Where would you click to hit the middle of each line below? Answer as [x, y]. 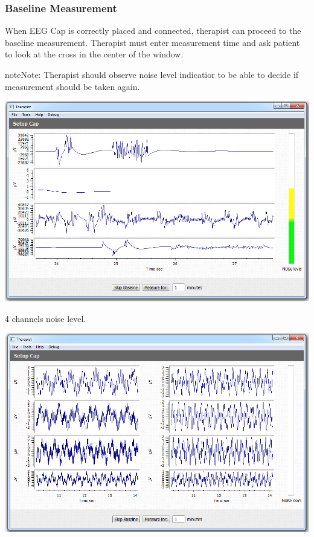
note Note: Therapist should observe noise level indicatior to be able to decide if [152, 74]
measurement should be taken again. [72, 86]
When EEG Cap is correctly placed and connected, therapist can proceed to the [153, 31]
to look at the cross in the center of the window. [94, 54]
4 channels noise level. [46, 318]
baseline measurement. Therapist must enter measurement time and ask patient [152, 42]
